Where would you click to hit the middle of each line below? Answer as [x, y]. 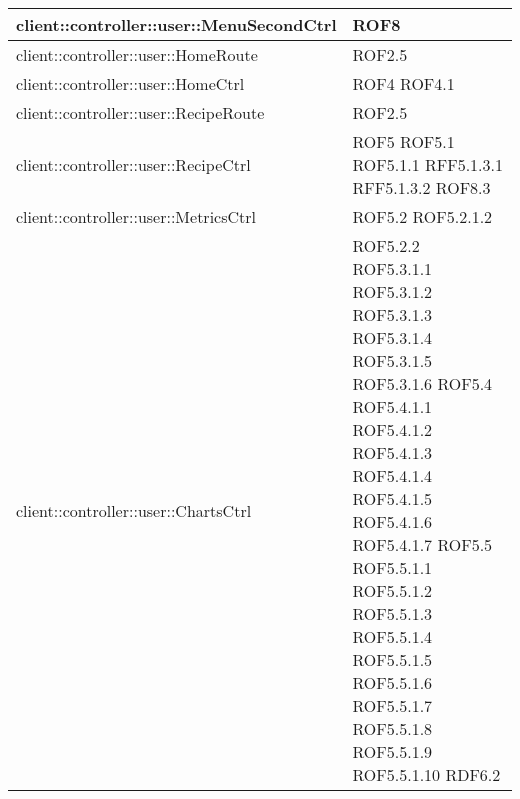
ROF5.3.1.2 [392, 291]
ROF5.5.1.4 [392, 636]
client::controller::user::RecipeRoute [140, 112]
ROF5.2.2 [386, 245]
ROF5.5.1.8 [392, 728]
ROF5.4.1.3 [392, 452]
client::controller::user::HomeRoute [137, 54]
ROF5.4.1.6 [392, 521]
